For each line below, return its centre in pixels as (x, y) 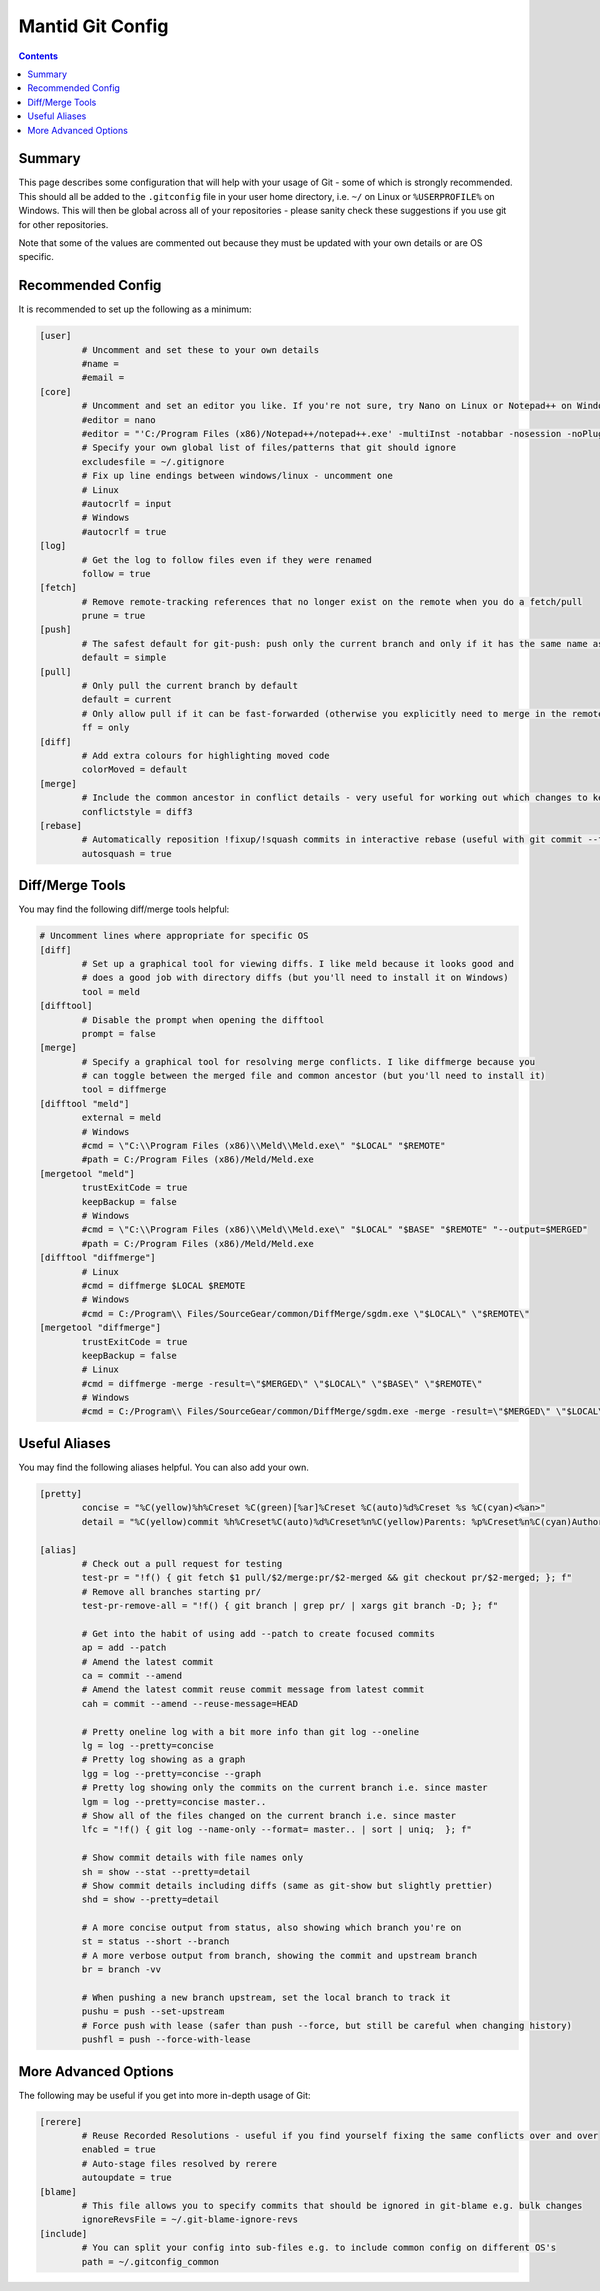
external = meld (121, 1118)
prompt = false (119, 1033)
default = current (126, 699)
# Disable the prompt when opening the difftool (203, 1019)
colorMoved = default (134, 769)
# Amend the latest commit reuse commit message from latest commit (253, 1689)
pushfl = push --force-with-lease (166, 2039)
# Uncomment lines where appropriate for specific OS (174, 936)
